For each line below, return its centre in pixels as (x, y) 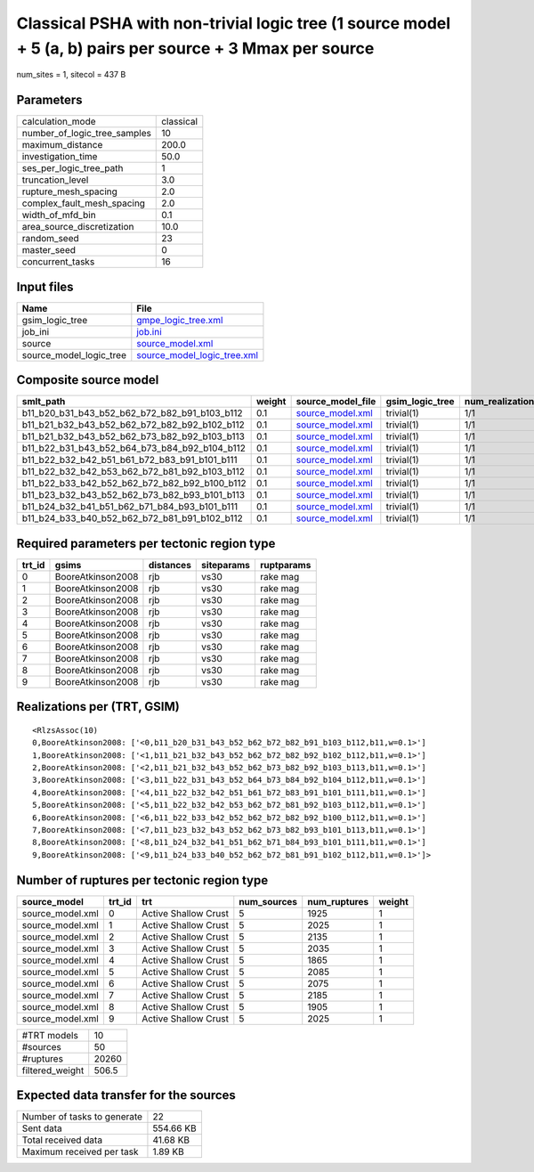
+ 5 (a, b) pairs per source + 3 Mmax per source (195, 48)
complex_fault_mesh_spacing (84, 203)
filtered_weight (53, 1070)
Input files (45, 286)
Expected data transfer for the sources (126, 1095)
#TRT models (50, 1035)
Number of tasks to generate (82, 1117)
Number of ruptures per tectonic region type (142, 880)
